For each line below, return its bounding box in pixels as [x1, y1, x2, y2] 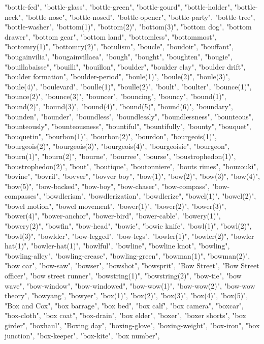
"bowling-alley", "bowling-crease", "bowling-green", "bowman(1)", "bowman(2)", [5, 250, 250, 261]
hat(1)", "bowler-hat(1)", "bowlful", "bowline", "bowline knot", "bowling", [5, 240, 230, 251]
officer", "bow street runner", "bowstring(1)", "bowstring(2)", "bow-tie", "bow [5, 270, 242, 281]
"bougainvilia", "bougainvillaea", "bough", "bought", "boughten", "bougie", [5, 51, 233, 61]
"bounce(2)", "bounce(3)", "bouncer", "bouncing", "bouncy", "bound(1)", [5, 91, 226, 102]
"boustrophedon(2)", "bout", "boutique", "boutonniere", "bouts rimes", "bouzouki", [5, 161, 258, 171]
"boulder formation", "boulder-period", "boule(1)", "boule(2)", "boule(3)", [5, 71, 230, 82]
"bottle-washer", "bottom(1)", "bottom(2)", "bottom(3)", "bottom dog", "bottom [5, 21, 252, 32]
